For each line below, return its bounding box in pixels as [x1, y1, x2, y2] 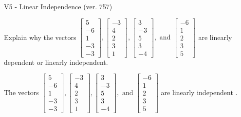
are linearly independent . [161, 87, 238, 97]
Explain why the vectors [4, 32, 76, 42]
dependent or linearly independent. [4, 57, 108, 67]
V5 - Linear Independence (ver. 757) [4, 1, 112, 11]
